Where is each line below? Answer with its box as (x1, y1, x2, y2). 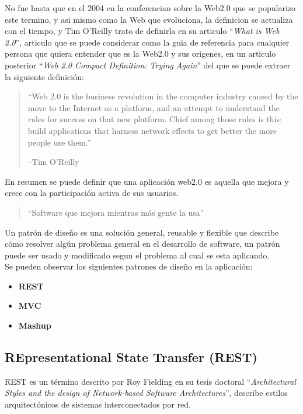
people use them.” (27, 136, 91, 148)
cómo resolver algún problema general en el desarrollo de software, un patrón (5, 237, 280, 250)
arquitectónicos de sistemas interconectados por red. (5, 398, 191, 410)
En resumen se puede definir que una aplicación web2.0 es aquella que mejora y (5, 175, 289, 187)
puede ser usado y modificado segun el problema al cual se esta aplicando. (5, 249, 270, 261)
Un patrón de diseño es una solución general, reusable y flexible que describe (5, 226, 279, 238)
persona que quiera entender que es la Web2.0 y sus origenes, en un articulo (5, 47, 276, 60)
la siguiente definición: (5, 70, 84, 82)
